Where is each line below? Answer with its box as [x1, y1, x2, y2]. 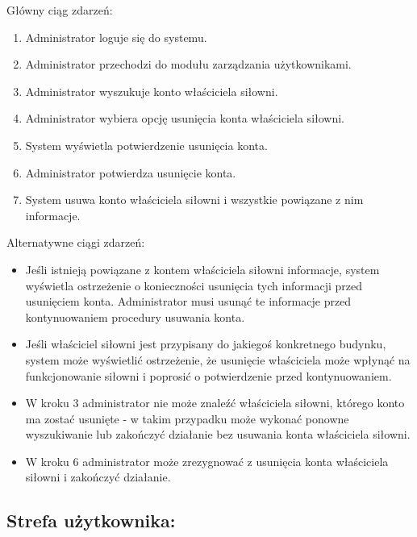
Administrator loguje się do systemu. [25, 28, 207, 45]
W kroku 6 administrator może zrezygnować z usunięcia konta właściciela [25, 452, 389, 469]
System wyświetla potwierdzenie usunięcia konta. [25, 136, 268, 153]
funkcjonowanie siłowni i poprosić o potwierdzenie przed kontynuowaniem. [25, 367, 392, 384]
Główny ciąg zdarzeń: [6, 2, 113, 18]
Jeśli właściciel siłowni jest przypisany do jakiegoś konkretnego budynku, [25, 335, 386, 352]
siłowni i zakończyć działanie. [25, 468, 171, 485]
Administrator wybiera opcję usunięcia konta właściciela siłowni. [25, 110, 345, 127]
